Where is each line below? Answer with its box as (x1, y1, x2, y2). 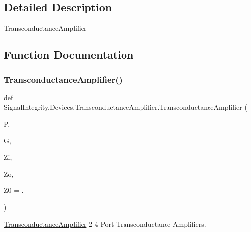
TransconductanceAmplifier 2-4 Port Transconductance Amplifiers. (4, 218, 206, 229)
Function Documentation (4, 47, 134, 62)
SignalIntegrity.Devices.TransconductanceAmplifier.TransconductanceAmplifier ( (4, 102, 247, 112)
